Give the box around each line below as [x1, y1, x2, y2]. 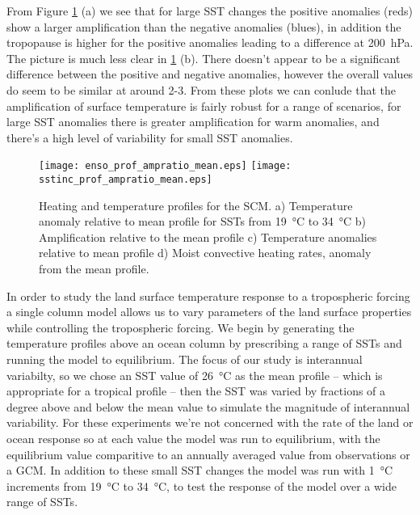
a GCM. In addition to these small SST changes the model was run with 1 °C [6, 462, 393, 479]
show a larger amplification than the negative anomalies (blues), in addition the [6, 18, 401, 35]
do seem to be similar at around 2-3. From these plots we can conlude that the [6, 81, 397, 98]
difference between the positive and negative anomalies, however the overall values [6, 65, 414, 82]
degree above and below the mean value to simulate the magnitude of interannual [6, 398, 410, 415]
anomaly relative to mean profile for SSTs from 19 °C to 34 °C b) [39, 213, 367, 230]
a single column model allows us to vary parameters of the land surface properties [6, 303, 412, 320]
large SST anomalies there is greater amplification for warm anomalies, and [6, 113, 380, 130]
